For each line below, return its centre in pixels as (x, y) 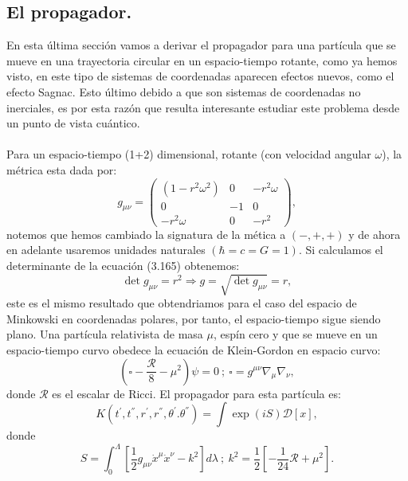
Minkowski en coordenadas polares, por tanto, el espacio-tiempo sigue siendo (194, 318)
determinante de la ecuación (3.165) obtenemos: (123, 265)
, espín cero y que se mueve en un (295, 334)
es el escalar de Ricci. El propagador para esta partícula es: (196, 393)
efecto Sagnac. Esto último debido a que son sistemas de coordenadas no (184, 91)
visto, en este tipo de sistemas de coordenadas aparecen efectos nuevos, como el (200, 76)
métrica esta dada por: (62, 169)
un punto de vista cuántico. (73, 123)
